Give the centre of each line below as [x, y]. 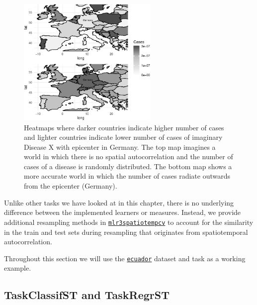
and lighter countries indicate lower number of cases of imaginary [123, 137]
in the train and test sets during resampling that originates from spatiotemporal [126, 232]
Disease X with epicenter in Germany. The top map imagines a [120, 147]
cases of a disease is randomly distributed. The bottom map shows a [128, 166]
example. [18, 268]
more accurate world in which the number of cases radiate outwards [127, 176]
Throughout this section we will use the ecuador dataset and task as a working [125, 258]
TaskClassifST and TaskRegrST [87, 295]
